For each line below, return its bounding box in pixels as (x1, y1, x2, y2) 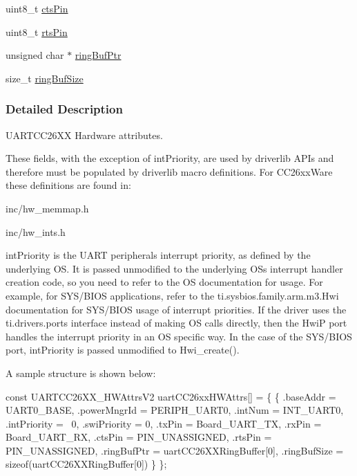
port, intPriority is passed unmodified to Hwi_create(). (6, 342, 240, 357)
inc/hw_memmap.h (6, 201, 89, 215)
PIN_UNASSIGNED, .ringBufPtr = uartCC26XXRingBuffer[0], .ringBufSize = (6, 443, 344, 457)
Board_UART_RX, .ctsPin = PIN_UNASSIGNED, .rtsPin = (6, 430, 272, 444)
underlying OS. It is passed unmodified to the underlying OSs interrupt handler (6, 261, 343, 275)
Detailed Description (6, 100, 123, 118)
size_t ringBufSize (6, 71, 84, 85)
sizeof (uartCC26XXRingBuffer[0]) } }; (6, 457, 167, 471)
